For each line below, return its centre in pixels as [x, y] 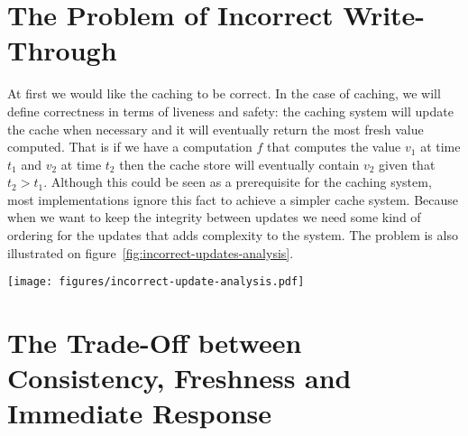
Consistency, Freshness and [179, 378]
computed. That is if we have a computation [130, 147]
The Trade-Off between [155, 343]
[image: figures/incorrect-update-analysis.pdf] [156, 282]
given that [407, 164]
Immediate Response [139, 413]
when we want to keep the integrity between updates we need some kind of [214, 217]
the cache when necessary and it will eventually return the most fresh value [216, 129]
